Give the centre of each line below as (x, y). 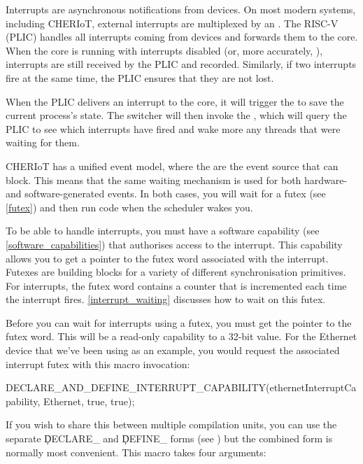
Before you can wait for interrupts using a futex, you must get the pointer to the (179, 322)
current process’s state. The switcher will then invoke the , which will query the (176, 115)
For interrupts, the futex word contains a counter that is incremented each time (176, 285)
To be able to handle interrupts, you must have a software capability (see (163, 231)
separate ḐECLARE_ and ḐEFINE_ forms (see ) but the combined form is (169, 438)
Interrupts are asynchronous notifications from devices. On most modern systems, (181, 9)
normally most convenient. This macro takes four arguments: (136, 452)
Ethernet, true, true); (89, 401)
